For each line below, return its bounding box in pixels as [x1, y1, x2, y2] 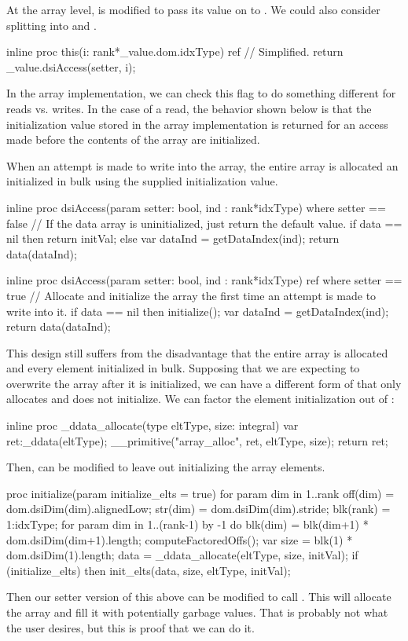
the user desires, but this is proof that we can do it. [6, 619, 255, 636]
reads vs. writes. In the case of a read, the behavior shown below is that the [6, 100, 372, 116]
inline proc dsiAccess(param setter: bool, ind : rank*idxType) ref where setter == [6, 272, 402, 288]
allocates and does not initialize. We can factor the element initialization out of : [6, 390, 395, 407]
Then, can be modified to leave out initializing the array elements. [6, 459, 325, 475]
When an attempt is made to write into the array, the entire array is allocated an [6, 157, 399, 174]
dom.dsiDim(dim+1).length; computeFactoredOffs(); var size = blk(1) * [6, 531, 353, 548]
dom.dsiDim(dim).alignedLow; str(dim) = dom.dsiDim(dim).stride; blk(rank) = [6, 500, 391, 517]
